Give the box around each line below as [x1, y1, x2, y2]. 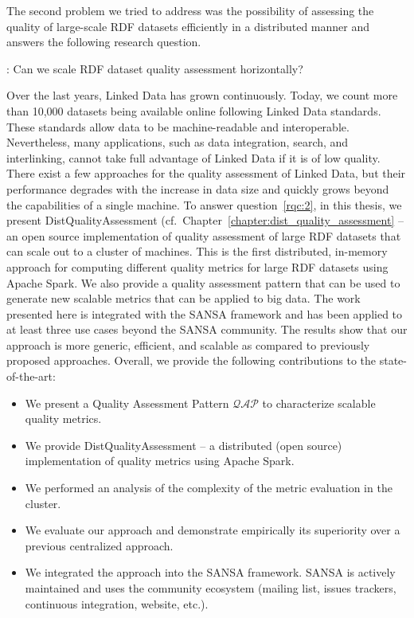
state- [379, 352, 407, 369]
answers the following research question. [6, 33, 201, 50]
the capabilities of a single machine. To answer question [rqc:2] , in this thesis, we [6, 196, 402, 213]
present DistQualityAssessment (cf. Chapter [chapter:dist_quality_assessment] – [6, 212, 404, 229]
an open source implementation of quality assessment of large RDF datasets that [6, 227, 401, 244]
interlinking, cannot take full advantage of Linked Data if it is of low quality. [6, 149, 381, 166]
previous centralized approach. [25, 537, 174, 553]
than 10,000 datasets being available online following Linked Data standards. [6, 102, 381, 119]
